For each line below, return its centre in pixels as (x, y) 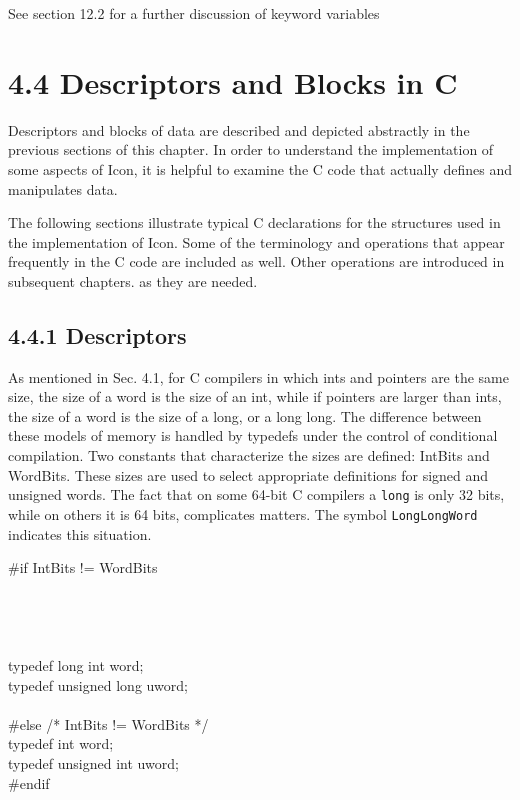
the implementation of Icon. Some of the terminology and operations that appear (256, 241)
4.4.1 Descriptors (97, 334)
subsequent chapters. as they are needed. (133, 280)
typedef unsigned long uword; (98, 684)
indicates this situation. (80, 533)
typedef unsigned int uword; (93, 763)
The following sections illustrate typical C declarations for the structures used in (254, 222)
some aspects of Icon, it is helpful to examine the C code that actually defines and (260, 168)
